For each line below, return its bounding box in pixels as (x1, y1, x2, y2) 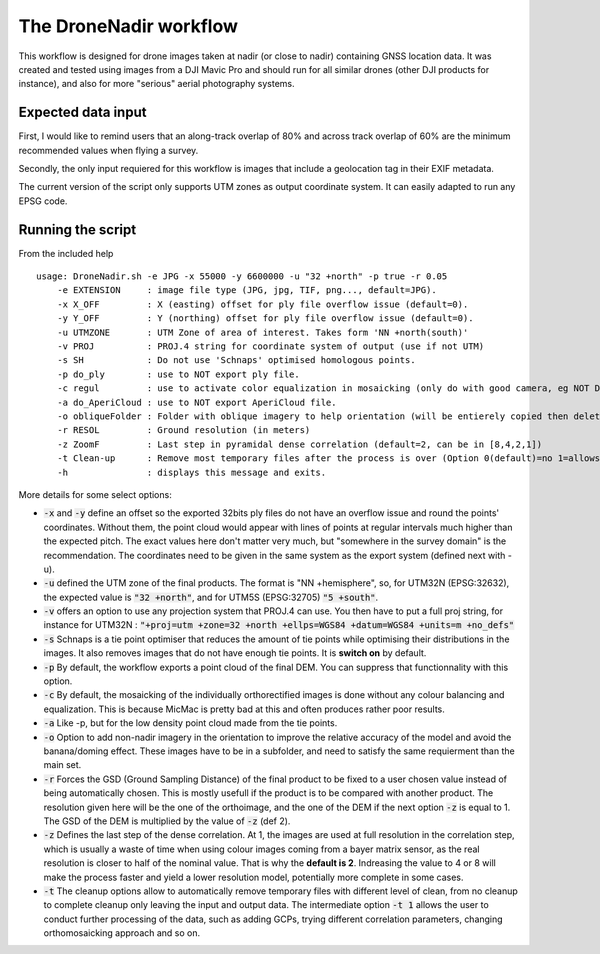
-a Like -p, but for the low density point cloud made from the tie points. (43, 717, 338, 729)
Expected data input (18, 104, 147, 121)
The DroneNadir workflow (18, 15, 239, 37)
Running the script (18, 221, 137, 238)
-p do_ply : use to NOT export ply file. (56, 368, 300, 380)
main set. (43, 759, 82, 771)
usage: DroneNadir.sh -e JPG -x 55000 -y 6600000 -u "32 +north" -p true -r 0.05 (36, 271, 448, 282)
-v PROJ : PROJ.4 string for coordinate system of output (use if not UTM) (56, 341, 485, 352)
